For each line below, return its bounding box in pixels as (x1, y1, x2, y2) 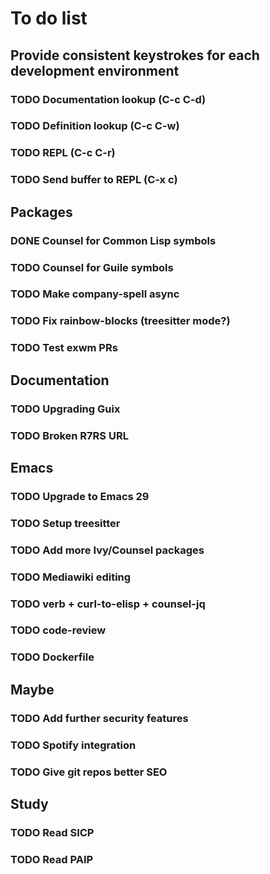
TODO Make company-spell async (10, 287, 180, 301)
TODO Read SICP (10, 825, 95, 839)
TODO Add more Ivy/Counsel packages (10, 543, 205, 557)
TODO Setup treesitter (10, 516, 121, 530)
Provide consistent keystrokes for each (10, 47, 260, 64)
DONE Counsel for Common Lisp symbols (10, 233, 217, 247)
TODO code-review (10, 623, 107, 637)
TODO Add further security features (10, 711, 189, 725)
